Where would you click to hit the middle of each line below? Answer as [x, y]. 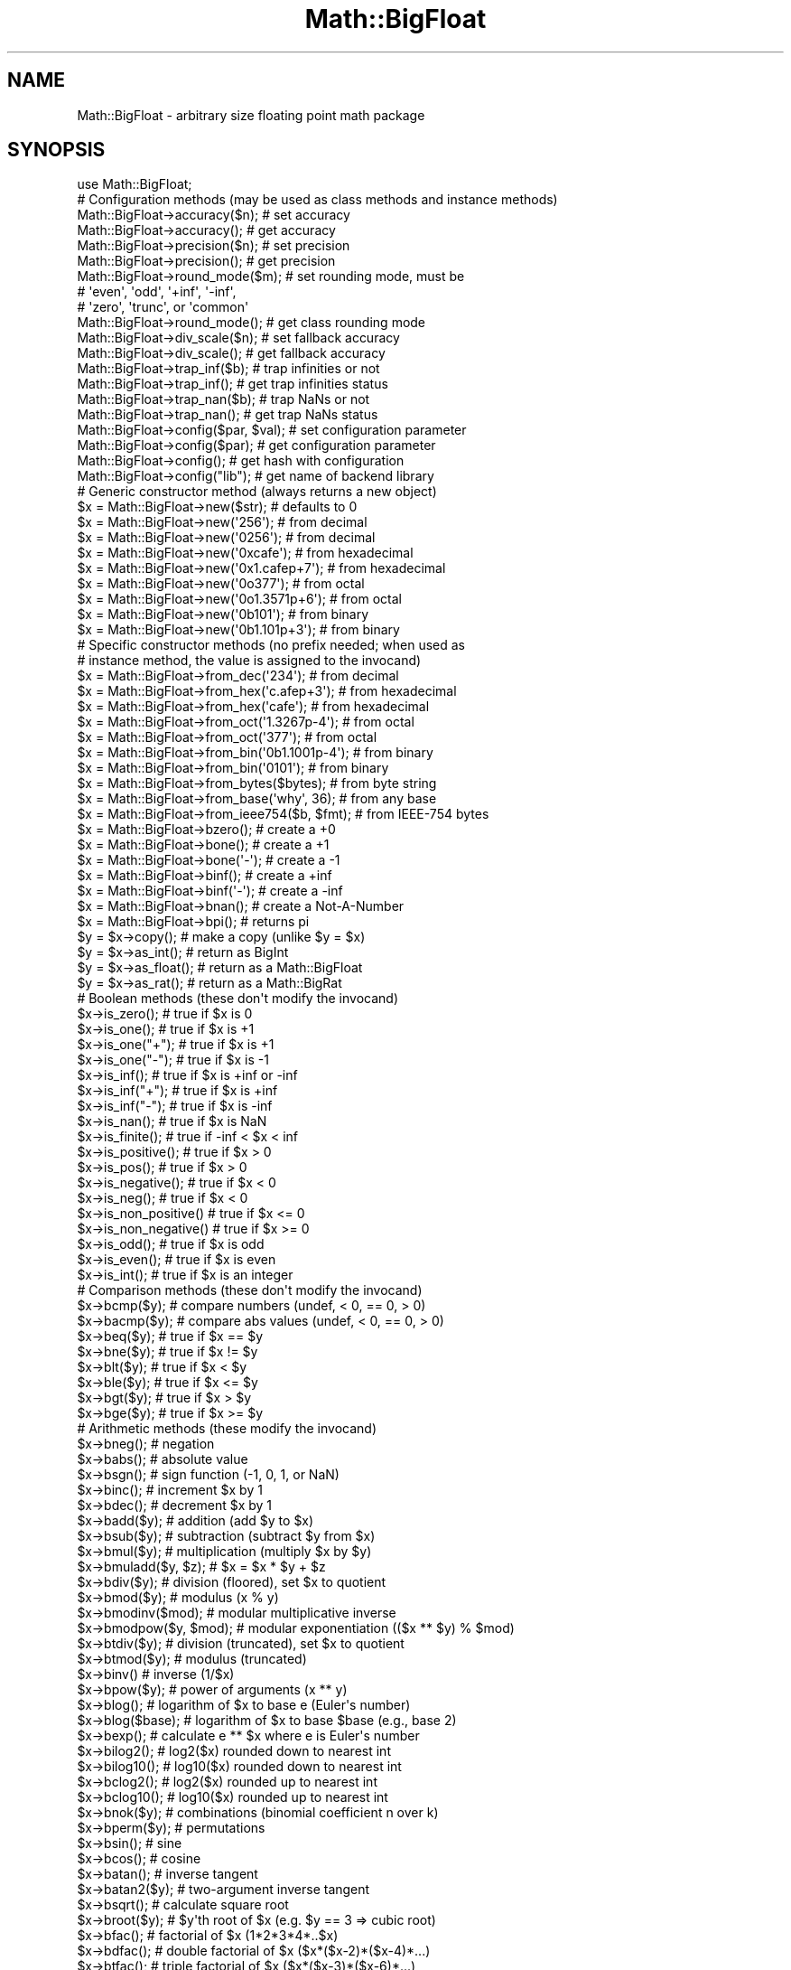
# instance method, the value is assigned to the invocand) [249, 661]
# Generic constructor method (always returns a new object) [257, 492]
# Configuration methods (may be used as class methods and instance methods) [317, 200]
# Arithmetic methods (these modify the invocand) [227, 1429]
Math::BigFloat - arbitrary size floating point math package [251, 115]
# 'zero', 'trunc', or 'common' [163, 307]
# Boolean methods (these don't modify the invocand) [238, 999]
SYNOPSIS [56, 150]
